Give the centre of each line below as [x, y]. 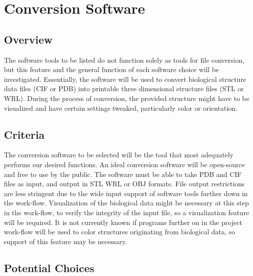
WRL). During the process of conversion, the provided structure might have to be [127, 98]
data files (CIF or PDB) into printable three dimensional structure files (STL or [124, 88]
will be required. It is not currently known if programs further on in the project [123, 222]
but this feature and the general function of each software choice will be [112, 69]
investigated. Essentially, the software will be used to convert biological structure [125, 79]
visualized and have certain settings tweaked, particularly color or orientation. [121, 108]
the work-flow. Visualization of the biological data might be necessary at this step [126, 203]
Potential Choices [49, 267]
